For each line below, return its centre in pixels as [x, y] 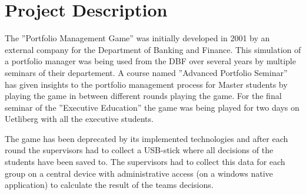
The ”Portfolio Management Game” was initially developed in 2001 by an [137, 38]
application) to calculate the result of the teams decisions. [109, 185]
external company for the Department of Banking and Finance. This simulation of [153, 49]
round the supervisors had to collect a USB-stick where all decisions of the [139, 150]
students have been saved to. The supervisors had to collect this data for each [145, 162]
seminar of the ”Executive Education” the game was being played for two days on [152, 107]
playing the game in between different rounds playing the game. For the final [143, 96]
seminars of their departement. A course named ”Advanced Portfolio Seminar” [146, 72]
